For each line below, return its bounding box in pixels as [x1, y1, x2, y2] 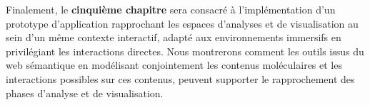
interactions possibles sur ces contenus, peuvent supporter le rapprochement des [6, 71, 355, 86]
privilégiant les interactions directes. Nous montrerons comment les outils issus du [6, 43, 364, 58]
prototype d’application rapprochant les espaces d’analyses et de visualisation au [6, 16, 359, 31]
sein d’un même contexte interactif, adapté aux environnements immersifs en [6, 30, 341, 45]
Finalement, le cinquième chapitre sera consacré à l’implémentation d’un [6, 2, 336, 16]
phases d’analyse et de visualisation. [6, 85, 164, 100]
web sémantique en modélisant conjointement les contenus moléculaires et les [6, 57, 342, 72]
